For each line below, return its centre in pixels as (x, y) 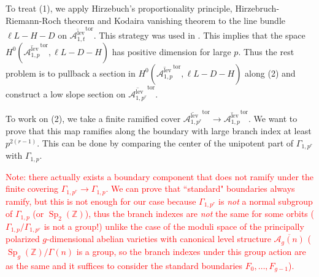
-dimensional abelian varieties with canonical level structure (159, 239)
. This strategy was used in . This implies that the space (199, 35)
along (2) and (270, 73)
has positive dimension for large (171, 51)
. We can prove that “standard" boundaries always (200, 188)
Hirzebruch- (257, 8)
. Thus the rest (266, 51)
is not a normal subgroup (266, 201)
